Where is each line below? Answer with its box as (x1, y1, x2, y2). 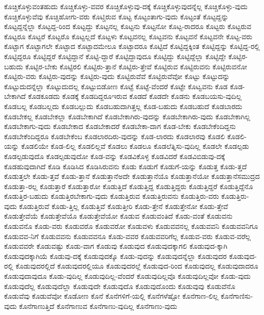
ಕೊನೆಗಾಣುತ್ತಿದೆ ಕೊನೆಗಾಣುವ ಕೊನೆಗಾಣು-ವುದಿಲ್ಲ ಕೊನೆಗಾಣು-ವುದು (19, 300, 178, 311)
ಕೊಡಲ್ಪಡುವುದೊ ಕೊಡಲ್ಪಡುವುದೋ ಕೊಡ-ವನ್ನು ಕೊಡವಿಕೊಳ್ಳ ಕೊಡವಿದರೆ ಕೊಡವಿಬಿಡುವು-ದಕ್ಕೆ (4, 150, 225, 161)
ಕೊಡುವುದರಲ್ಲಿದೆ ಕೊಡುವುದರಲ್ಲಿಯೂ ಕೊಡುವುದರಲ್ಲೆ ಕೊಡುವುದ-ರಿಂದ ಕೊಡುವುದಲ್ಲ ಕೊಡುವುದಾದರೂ (15, 260, 258, 271)
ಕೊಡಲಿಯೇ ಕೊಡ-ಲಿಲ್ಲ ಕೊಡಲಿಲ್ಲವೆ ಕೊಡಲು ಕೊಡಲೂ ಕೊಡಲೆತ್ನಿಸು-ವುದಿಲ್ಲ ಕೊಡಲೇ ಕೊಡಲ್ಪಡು (21, 141, 249, 151)
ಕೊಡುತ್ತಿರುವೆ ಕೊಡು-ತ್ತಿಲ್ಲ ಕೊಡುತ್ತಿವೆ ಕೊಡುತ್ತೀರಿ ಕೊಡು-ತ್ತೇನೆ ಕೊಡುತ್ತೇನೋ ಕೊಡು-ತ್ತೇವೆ (19, 200, 228, 211)
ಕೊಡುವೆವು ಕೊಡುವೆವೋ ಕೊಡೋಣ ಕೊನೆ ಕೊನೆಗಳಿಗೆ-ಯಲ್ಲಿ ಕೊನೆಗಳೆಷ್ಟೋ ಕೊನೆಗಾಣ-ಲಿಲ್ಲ (4, 291, 219, 301)
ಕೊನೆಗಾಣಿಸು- (220, 291, 253, 301)
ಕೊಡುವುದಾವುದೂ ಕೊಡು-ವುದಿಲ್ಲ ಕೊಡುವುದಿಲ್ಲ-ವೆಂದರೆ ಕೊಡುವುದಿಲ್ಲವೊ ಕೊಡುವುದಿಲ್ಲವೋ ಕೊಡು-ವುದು (4, 271, 251, 281)
